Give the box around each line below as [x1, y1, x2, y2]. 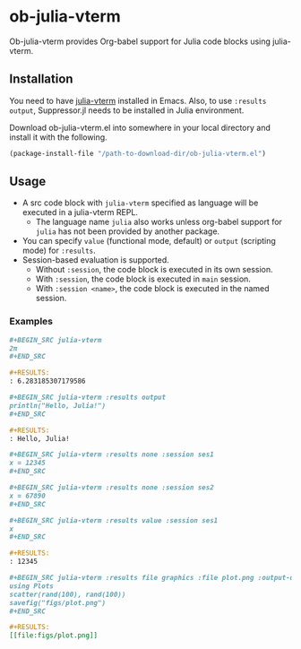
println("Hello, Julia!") [9, 401, 106, 410]
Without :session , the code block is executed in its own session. [35, 264, 273, 275]
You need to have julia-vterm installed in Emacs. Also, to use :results [9, 95, 267, 106]
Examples [9, 316, 54, 328]
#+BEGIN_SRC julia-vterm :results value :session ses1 [9, 515, 219, 525]
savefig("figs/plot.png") [9, 598, 106, 607]
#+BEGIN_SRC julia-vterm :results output [9, 393, 167, 402]
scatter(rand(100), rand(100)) [9, 590, 126, 599]
